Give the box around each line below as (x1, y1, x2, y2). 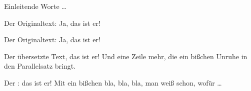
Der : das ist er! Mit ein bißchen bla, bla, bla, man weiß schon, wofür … (4, 77, 222, 88)
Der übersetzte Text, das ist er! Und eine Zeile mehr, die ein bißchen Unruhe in (4, 51, 247, 61)
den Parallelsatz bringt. (4, 61, 76, 71)
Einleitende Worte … (4, 1, 66, 11)
